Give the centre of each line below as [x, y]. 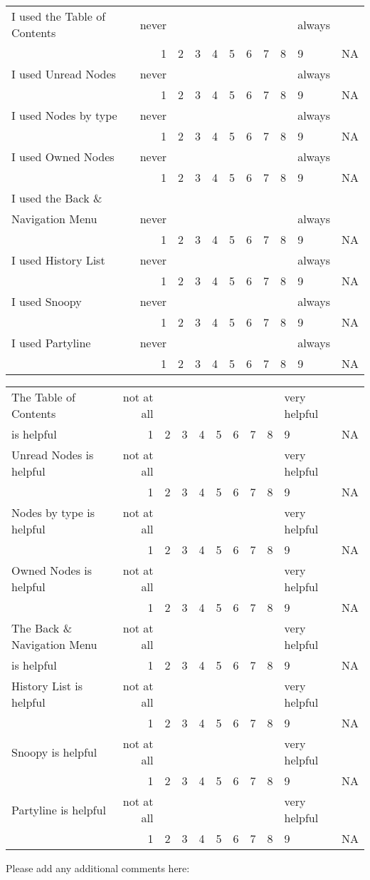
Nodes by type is [53, 512]
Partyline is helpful [59, 809]
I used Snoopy [47, 301]
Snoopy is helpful [54, 752]
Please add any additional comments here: [98, 868]
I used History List [58, 260]
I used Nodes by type [64, 115]
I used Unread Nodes [64, 74]
